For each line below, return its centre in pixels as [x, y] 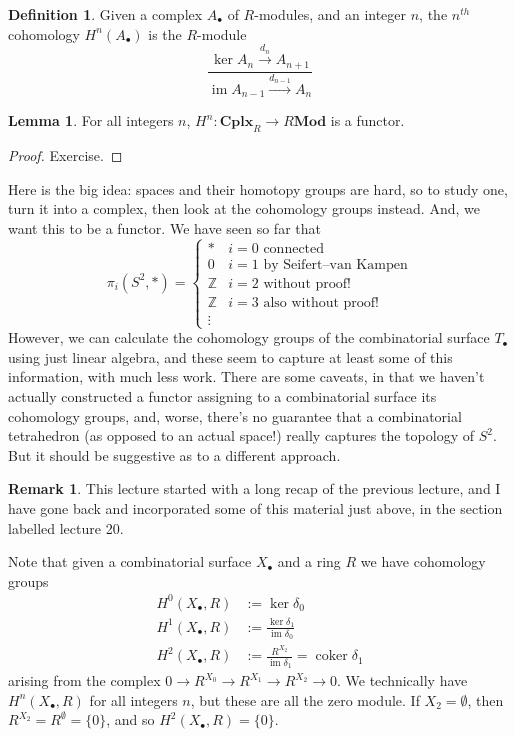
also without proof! [321, 302]
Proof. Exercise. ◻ [65, 155]
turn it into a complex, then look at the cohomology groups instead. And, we [244, 208]
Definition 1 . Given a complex [105, 14]
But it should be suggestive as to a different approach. [174, 454]
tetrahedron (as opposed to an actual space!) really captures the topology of [241, 435]
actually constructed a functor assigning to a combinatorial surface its [222, 395]
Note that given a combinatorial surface [130, 561]
